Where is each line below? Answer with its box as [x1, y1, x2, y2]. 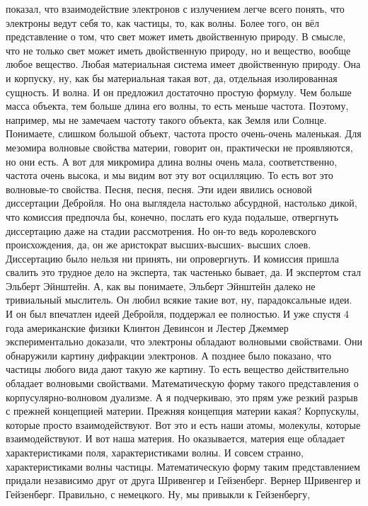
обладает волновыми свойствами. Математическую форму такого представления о [6, 376, 359, 391]
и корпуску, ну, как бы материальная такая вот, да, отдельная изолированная [6, 70, 338, 85]
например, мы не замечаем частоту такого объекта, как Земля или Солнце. [6, 112, 327, 127]
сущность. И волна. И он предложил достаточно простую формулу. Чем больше [6, 84, 352, 99]
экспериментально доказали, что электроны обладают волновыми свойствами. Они [6, 334, 362, 349]
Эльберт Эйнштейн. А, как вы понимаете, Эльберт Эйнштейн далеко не [6, 278, 316, 293]
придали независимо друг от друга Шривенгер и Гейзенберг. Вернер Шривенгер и [6, 473, 361, 488]
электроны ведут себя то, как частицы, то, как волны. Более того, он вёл [6, 15, 319, 30]
